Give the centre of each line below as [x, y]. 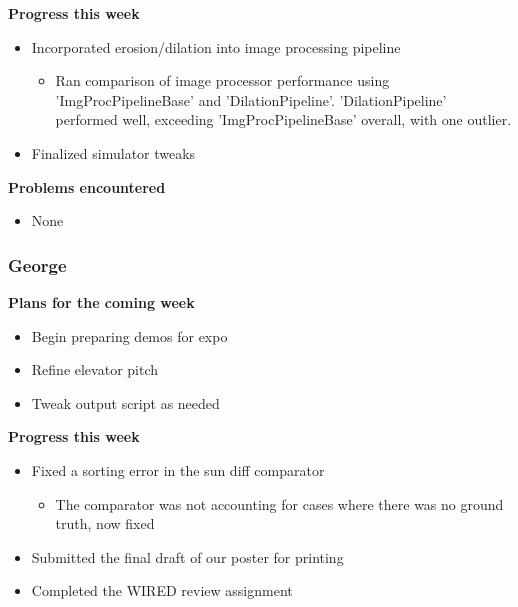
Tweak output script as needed [125, 402]
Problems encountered [87, 186]
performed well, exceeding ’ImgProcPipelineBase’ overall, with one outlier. [283, 119]
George [37, 264]
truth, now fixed [105, 523]
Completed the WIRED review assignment [162, 590]
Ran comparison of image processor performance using [222, 80]
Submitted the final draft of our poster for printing [187, 556]
